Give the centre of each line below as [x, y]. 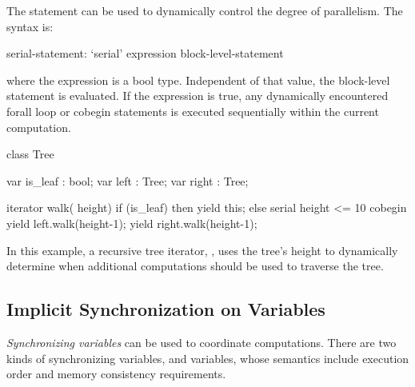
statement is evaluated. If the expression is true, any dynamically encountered [198, 96]
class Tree [30, 154]
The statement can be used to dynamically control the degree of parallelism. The [205, 10]
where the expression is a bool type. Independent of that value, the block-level [198, 80]
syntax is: [30, 26]
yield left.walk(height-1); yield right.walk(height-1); [132, 223]
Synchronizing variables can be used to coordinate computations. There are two [202, 342]
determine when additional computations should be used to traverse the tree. [195, 266]
